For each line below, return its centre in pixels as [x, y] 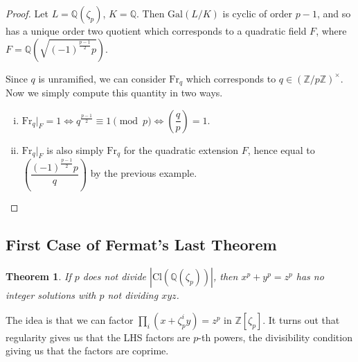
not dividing [133, 295]
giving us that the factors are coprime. [87, 351]
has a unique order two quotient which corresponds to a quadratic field [156, 31]
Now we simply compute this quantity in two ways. [114, 93]
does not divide [114, 276]
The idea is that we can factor [70, 319]
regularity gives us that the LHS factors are [98, 337]
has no [310, 276]
